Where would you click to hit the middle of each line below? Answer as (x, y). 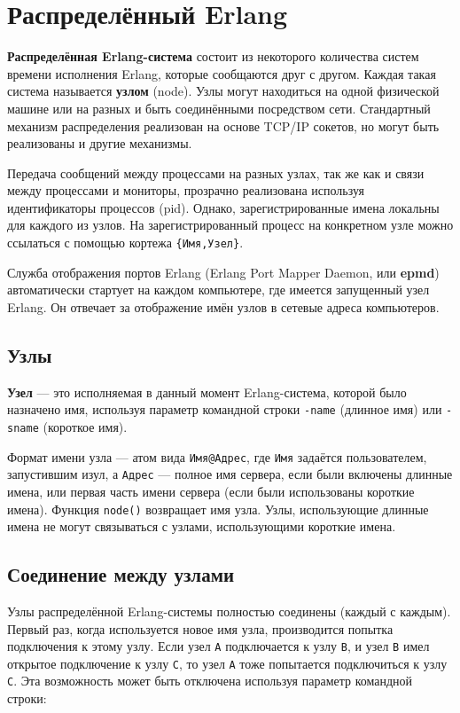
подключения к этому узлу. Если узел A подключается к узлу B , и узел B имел (218, 646)
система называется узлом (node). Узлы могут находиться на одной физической (223, 91)
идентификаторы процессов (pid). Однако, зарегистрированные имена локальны (223, 207)
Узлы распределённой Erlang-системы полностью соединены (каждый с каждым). (229, 611)
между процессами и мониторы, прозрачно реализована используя (186, 190)
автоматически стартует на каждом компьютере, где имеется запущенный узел (218, 290)
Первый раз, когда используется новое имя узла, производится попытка (200, 628)
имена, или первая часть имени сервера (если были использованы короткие (211, 491)
